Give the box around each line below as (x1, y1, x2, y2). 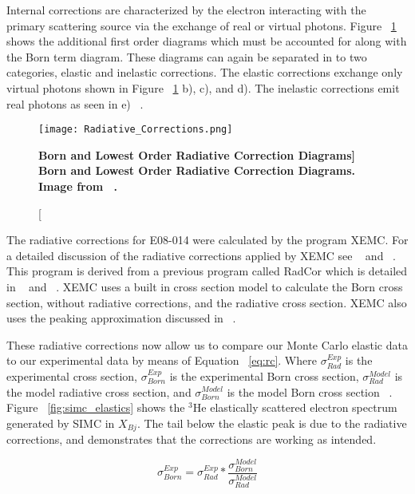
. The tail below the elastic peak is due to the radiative (136, 414, 407, 431)
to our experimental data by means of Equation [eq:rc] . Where (6, 352, 317, 369)
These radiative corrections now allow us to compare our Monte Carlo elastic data (6, 336, 408, 353)
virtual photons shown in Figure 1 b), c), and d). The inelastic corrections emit (6, 79, 400, 96)
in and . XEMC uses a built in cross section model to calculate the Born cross (6, 278, 403, 294)
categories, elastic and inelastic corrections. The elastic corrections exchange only (6, 64, 403, 81)
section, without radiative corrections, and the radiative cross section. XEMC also (6, 294, 407, 310)
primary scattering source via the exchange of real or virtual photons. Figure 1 (6, 17, 397, 34)
